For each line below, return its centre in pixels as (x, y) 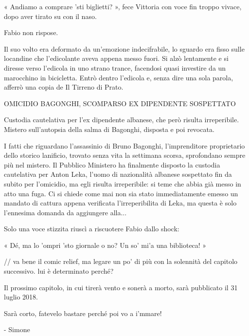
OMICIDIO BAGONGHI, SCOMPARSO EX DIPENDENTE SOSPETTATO (120, 103)
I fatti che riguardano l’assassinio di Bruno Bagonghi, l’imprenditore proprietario (124, 145)
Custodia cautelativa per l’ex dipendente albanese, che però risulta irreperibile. (122, 120)
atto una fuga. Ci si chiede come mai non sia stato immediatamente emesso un (121, 193)
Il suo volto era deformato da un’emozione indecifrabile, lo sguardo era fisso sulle (124, 48)
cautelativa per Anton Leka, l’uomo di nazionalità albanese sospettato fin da (118, 174)
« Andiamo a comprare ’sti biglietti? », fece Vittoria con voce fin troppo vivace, (123, 6)
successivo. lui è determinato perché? (59, 271)
